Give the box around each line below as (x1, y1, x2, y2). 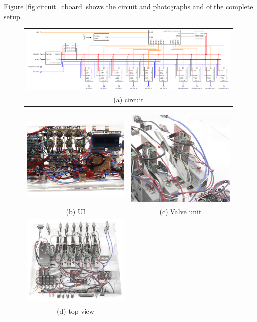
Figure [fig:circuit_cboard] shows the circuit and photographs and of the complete (4, 1, 253, 11)
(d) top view (57, 306, 94, 316)
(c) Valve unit (159, 206, 202, 217)
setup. (4, 11, 22, 21)
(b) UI (66, 206, 86, 217)
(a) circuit (113, 94, 144, 104)
